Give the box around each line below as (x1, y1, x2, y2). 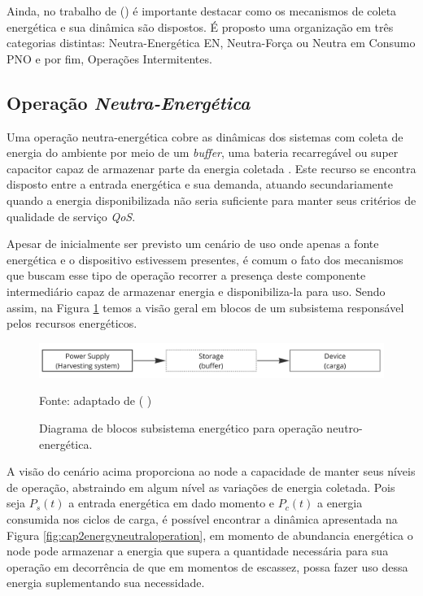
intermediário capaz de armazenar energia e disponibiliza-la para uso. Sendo (7, 282, 386, 299)
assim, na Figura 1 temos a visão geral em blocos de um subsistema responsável (7, 298, 404, 315)
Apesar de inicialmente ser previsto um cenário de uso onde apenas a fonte (7, 235, 379, 252)
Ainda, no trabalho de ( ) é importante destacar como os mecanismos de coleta (7, 2, 397, 19)
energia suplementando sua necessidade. (7, 574, 205, 591)
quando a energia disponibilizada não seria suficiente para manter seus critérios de (7, 191, 416, 208)
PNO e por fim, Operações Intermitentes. (7, 50, 212, 67)
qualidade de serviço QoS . (7, 207, 136, 224)
